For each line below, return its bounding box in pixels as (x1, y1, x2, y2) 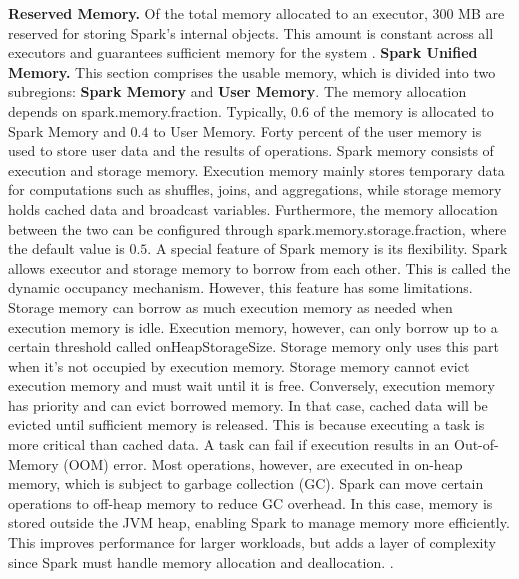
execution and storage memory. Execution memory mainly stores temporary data (8, 159, 505, 180)
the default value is (8, 238, 125, 259)
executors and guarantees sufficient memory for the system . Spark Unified (8, 42, 478, 63)
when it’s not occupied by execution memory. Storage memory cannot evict (8, 355, 470, 376)
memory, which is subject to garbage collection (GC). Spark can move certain (8, 473, 484, 494)
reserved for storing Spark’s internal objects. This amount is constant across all (8, 22, 494, 43)
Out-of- (453, 434, 499, 455)
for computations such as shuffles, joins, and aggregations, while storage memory (8, 179, 502, 200)
